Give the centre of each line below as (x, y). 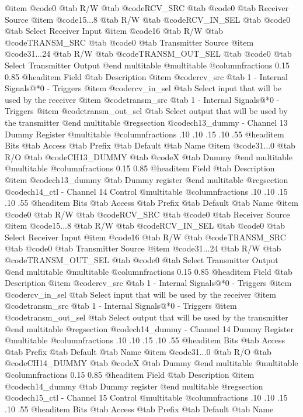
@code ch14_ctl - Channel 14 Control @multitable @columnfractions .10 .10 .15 (146, 191)
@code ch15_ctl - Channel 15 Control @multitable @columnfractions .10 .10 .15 (146, 397)
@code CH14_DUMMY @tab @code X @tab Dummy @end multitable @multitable (151, 363)
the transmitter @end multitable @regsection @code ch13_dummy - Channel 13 (146, 122)
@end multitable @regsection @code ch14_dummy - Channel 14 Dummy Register (149, 328)
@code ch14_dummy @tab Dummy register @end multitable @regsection (134, 386)
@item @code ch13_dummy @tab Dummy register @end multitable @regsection (147, 179)
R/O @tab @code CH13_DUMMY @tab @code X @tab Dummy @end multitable (149, 156)
